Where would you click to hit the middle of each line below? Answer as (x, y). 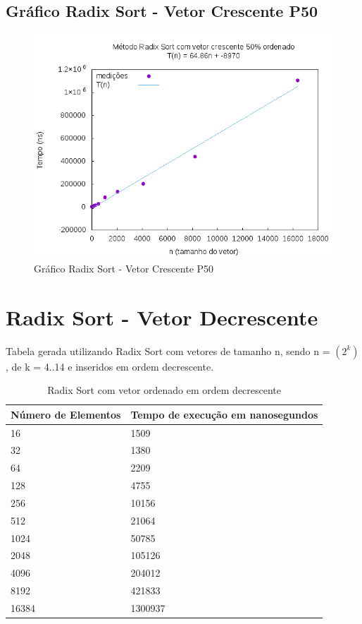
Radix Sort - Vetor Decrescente (162, 317)
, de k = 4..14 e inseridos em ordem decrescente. (110, 366)
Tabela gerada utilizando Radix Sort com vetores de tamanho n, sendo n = (168, 350)
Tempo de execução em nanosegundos (224, 414)
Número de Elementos (66, 414)
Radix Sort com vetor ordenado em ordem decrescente (164, 390)
